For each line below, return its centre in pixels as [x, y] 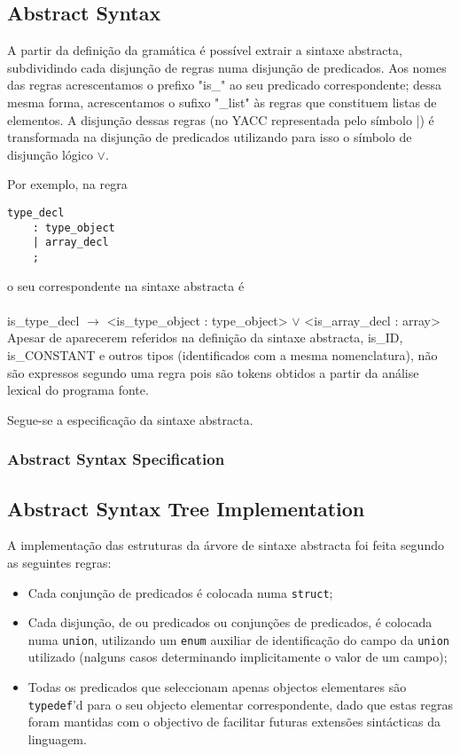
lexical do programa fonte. [78, 390]
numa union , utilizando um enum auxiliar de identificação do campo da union [238, 639]
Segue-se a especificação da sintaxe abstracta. [130, 419]
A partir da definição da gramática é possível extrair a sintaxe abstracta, [205, 50]
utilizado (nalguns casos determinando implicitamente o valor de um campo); [238, 657]
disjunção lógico [50, 154]
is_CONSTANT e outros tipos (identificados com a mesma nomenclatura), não [222, 354]
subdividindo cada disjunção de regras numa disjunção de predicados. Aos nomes [227, 67]
